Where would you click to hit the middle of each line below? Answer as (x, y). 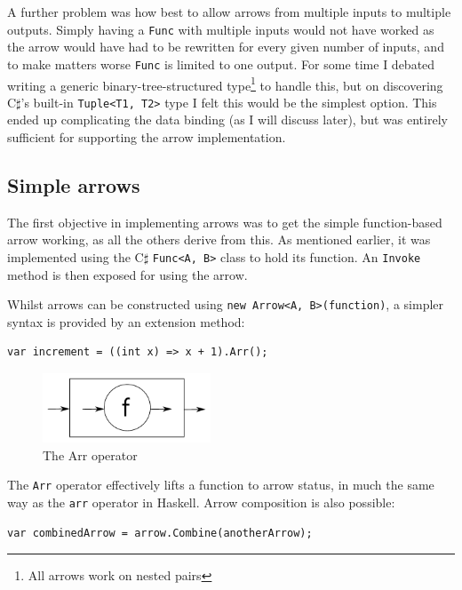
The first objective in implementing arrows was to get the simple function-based (225, 222)
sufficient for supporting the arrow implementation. (147, 137)
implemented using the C (76, 256)
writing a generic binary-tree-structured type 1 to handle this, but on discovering (225, 84)
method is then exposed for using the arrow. (127, 274)
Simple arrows (74, 184)
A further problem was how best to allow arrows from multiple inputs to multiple (229, 12)
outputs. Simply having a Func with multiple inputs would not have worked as (221, 29)
